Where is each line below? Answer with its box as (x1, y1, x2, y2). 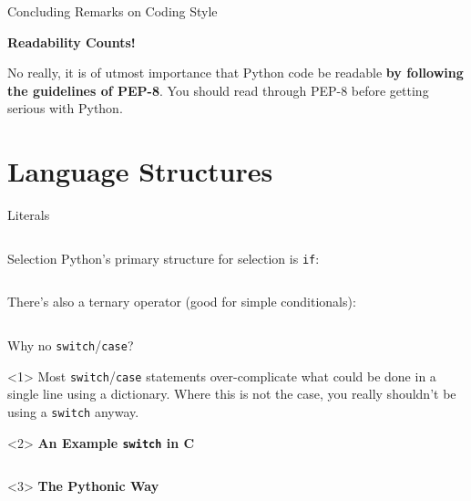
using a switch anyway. (7, 402, 139, 421)
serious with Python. (7, 99, 123, 118)
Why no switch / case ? (7, 335, 134, 354)
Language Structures (7, 152, 273, 190)
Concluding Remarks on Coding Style (7, 2, 218, 20)
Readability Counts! (7, 32, 136, 51)
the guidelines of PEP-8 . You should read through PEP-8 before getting (7, 80, 429, 99)
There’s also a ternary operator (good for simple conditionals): (7, 292, 356, 311)
